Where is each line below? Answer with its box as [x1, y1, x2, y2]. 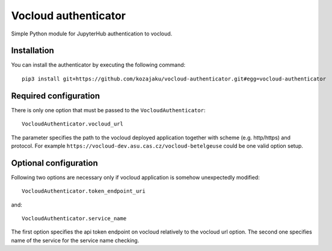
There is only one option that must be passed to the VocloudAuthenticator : [11, 106, 206, 113]
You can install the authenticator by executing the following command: [11, 61, 186, 68]
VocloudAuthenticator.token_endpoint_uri [22, 188, 146, 195]
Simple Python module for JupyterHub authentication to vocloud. [11, 30, 173, 37]
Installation [11, 46, 54, 56]
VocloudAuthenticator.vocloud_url [22, 121, 123, 127]
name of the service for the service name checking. [11, 237, 140, 244]
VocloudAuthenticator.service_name [22, 215, 127, 222]
